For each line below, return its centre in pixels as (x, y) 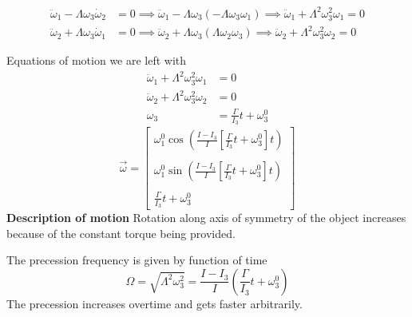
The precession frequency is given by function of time (137, 260)
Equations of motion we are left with (97, 60)
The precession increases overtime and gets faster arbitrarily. (154, 303)
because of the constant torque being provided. (121, 233)
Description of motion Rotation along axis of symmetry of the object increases (206, 218)
